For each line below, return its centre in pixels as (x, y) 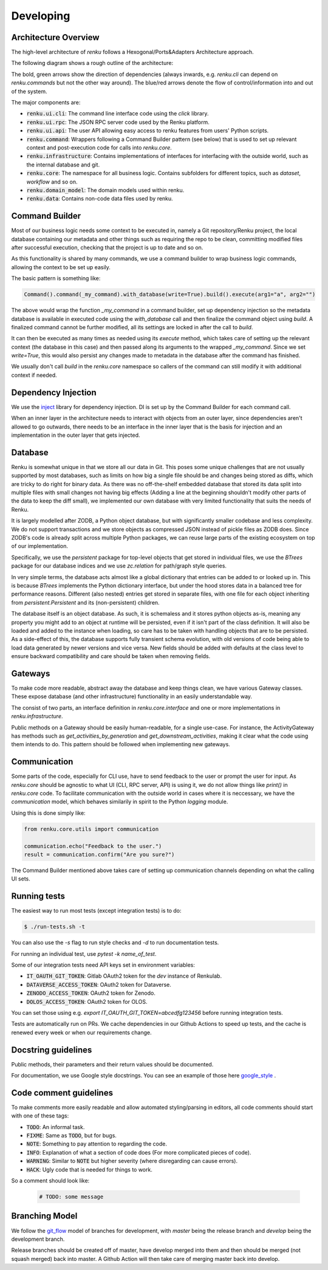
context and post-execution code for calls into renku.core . (99, 147)
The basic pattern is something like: (56, 278)
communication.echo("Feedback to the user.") (93, 846)
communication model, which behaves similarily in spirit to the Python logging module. (120, 801)
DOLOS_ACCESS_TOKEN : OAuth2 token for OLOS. (87, 1001)
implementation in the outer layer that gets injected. (76, 435)
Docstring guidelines (52, 1050)
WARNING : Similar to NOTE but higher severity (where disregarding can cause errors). (132, 1161)
